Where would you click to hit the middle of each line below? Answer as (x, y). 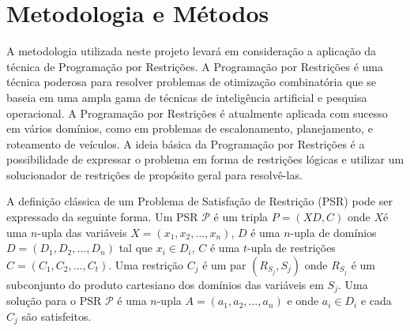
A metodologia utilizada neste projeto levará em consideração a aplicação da (192, 51)
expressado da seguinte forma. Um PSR (102, 217)
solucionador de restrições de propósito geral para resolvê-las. (154, 174)
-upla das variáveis (82, 232)
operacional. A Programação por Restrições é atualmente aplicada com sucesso (197, 113)
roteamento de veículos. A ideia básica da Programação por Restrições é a (186, 143)
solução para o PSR (54, 301)
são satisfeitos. (56, 316)
